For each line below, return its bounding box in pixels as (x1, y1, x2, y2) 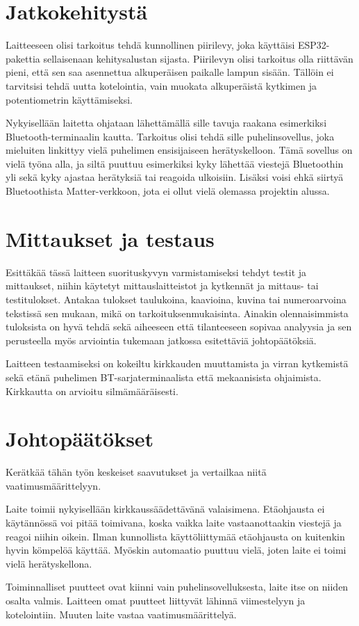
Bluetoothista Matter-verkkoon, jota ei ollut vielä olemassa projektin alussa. (6, 184, 330, 198)
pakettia (6, 51, 40, 65)
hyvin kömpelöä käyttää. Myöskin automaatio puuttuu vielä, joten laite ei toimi (6, 543, 347, 557)
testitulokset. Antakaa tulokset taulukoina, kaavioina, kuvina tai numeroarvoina (6, 291, 347, 306)
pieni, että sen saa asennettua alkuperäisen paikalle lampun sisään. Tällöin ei (6, 65, 334, 79)
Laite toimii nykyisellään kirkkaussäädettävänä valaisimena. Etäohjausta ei (6, 501, 325, 516)
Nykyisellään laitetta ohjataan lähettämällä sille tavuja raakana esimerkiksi (6, 115, 327, 130)
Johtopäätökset (6, 424, 154, 453)
